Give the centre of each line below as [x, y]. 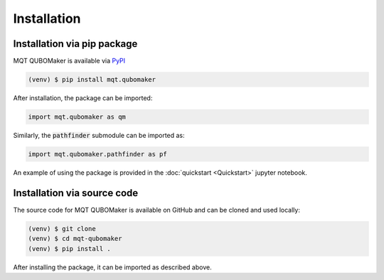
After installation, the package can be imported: [83, 98]
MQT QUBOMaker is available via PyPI [69, 61]
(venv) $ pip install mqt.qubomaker [92, 80]
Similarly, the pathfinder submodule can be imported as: [99, 135]
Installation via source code [76, 193]
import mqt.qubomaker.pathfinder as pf [97, 154]
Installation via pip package [75, 44]
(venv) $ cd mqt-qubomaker [75, 239]
